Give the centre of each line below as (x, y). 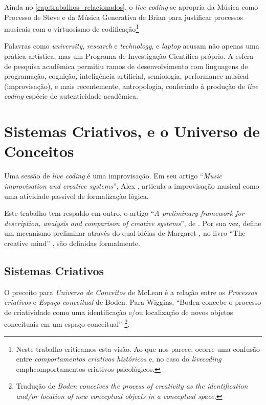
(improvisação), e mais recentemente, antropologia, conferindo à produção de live (131, 86)
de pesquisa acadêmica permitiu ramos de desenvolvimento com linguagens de (126, 66)
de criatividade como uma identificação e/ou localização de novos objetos (119, 312)
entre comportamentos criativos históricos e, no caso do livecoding (119, 359)
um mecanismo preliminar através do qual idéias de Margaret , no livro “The (125, 233)
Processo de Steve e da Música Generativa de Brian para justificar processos (124, 17)
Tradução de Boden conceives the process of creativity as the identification (132, 386)
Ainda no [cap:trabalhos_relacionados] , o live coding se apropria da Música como (131, 7)
